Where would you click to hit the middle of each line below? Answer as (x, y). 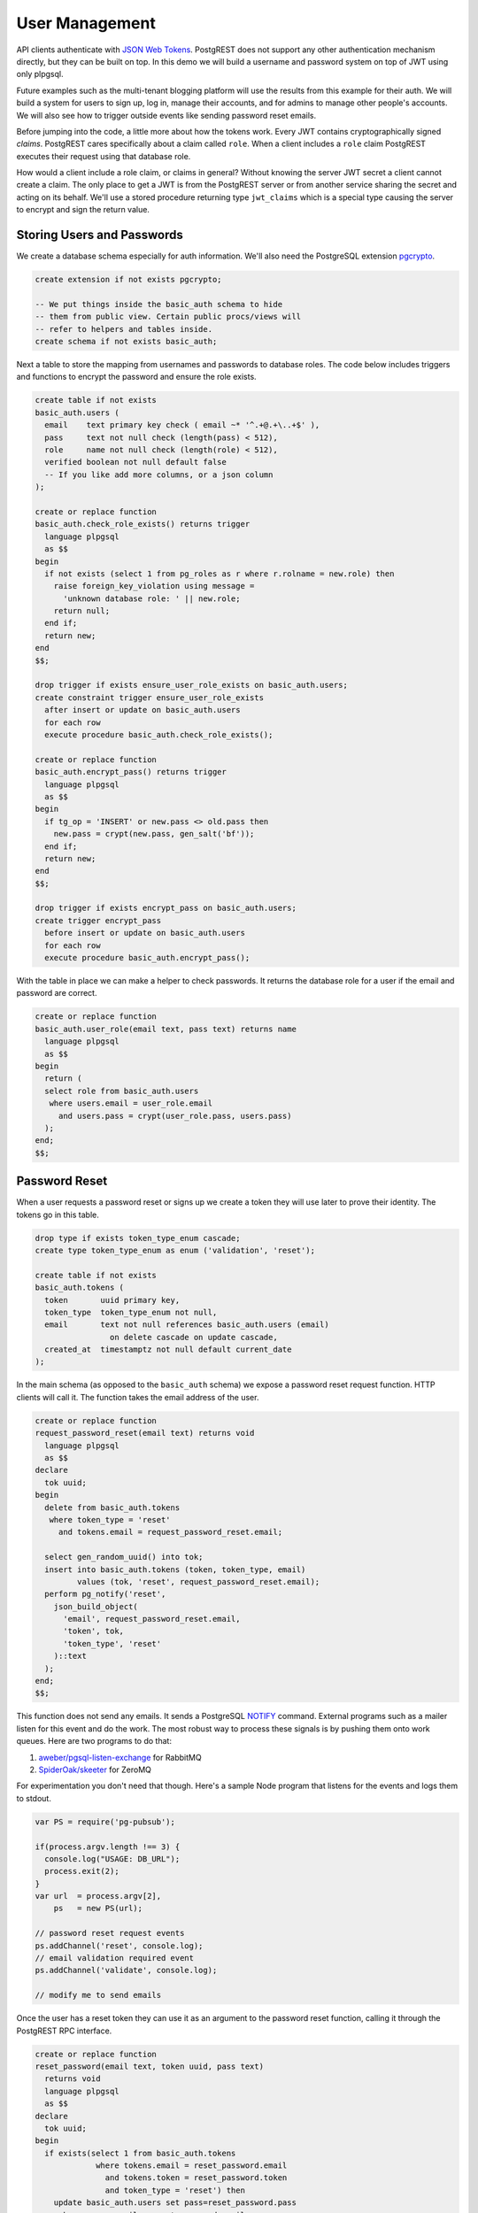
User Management (86, 23)
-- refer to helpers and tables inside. (123, 329)
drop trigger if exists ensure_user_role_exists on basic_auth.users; (192, 685)
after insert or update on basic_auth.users (143, 710)
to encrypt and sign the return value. (83, 210)
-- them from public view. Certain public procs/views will (168, 317)
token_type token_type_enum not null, (131, 1312)
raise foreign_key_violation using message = (154, 586)
